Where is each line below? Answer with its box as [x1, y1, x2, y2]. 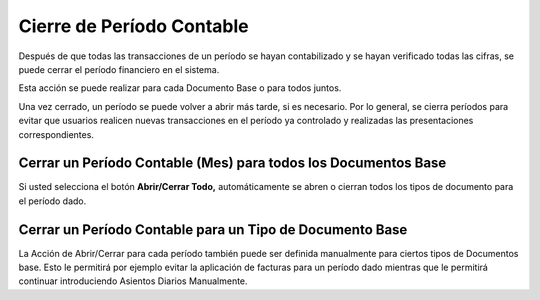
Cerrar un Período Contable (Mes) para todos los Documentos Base [18, 155, 447, 172]
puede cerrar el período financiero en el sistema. [18, 63, 220, 75]
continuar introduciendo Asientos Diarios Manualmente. [18, 275, 249, 287]
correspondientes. [18, 128, 95, 140]
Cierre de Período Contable [18, 15, 249, 37]
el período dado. [18, 195, 87, 207]
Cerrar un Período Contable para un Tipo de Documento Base [18, 221, 408, 238]
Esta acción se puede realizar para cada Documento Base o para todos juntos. [18, 82, 342, 94]
